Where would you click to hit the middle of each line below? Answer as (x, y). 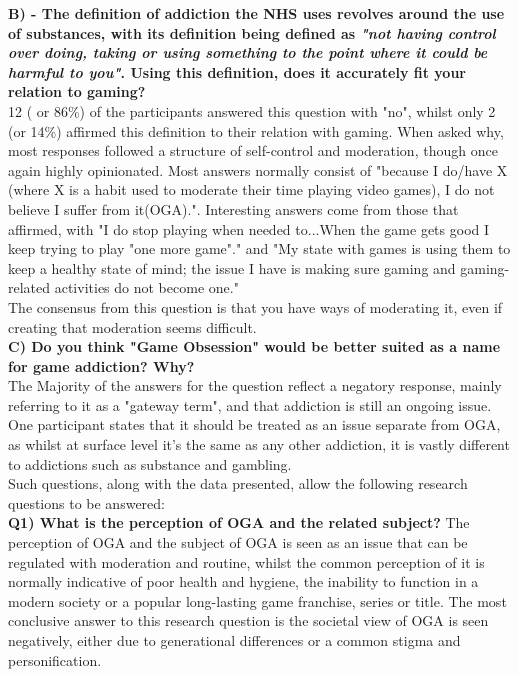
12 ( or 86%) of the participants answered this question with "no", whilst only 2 (252, 110)
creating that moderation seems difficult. (132, 326)
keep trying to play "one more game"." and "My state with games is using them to (259, 248)
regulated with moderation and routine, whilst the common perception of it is (246, 561)
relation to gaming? (77, 91)
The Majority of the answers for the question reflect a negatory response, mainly (255, 385)
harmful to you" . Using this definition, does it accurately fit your (237, 71)
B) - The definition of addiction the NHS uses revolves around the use (256, 13)
